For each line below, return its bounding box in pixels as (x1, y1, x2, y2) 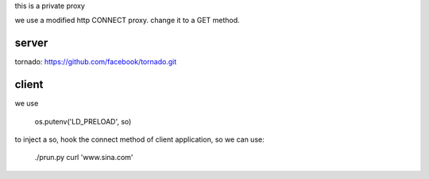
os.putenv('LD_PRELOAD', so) (34, 116, 132, 126)
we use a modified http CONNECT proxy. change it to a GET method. (14, 16, 240, 25)
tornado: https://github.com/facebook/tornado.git (14, 57, 177, 67)
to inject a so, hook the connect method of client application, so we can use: (14, 135, 265, 144)
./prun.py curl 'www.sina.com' (34, 153, 134, 162)
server (14, 36, 48, 50)
